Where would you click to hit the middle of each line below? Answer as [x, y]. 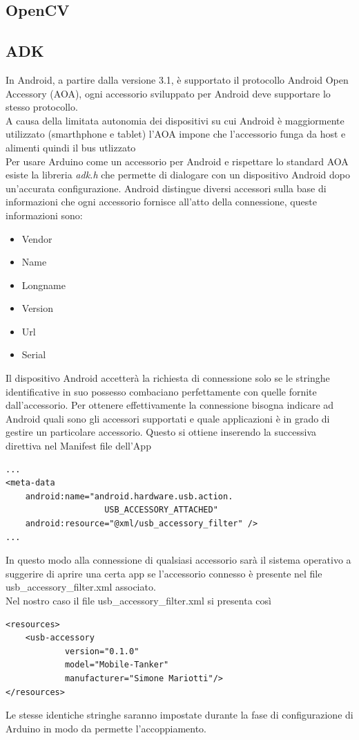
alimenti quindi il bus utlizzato [71, 147]
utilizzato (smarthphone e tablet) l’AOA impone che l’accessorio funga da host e [176, 134]
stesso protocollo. [42, 107]
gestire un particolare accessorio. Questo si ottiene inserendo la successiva [161, 432]
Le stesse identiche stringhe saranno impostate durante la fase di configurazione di [179, 715]
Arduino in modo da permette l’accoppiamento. [106, 728]
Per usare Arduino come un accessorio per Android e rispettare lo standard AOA [177, 161]
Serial [34, 354]
